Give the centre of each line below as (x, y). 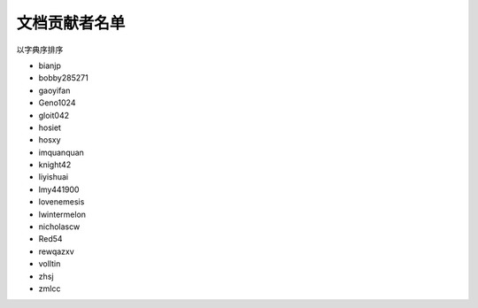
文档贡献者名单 (71, 23)
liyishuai (54, 177)
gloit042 (54, 115)
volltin (50, 264)
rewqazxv (56, 251)
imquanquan (61, 152)
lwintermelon (62, 214)
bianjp (50, 65)
